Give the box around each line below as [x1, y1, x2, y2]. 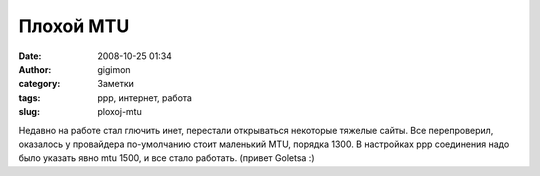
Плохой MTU [18, 15, 130, 37]
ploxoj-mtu [97, 106, 142, 118]
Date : [18, 50, 42, 62]
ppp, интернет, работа [97, 91, 192, 104]
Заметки [97, 78, 135, 90]
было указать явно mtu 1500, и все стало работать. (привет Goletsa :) [18, 152, 315, 164]
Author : [18, 63, 52, 75]
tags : [18, 91, 41, 104]
